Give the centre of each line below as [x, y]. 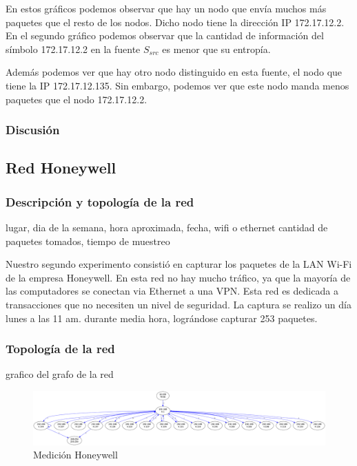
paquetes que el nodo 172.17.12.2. [76, 99]
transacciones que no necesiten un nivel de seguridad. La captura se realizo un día [178, 304]
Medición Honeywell [75, 455]
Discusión [33, 130]
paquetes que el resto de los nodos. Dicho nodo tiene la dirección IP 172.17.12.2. [175, 22]
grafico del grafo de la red [60, 374]
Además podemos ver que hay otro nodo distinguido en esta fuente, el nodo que [174, 72]
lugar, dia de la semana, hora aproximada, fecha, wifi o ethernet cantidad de [167, 227]
